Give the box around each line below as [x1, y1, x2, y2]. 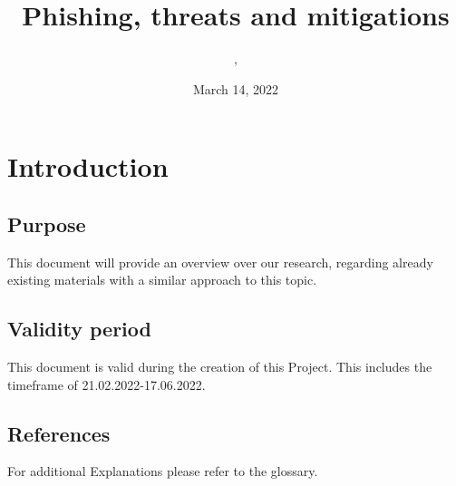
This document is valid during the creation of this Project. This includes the [7, 357, 432, 376]
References [7, 419, 111, 447]
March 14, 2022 [192, 79, 279, 98]
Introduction [7, 148, 169, 185]
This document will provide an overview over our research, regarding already [7, 252, 433, 271]
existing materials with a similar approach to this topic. [7, 270, 317, 289]
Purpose [7, 209, 86, 238]
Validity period [7, 315, 151, 343]
